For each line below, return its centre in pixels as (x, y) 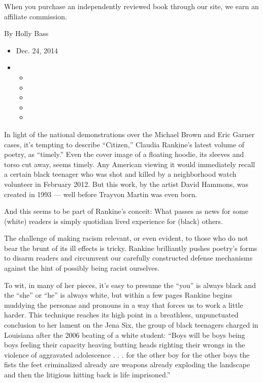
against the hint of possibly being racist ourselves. (82, 268)
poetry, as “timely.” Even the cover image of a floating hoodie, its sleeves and (124, 154)
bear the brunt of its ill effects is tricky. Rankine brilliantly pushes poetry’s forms (131, 248)
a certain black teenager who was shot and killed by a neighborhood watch (120, 174)
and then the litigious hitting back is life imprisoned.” (87, 374)
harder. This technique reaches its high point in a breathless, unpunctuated (121, 315)
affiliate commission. (36, 16)
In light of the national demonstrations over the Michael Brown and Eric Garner (129, 134)
